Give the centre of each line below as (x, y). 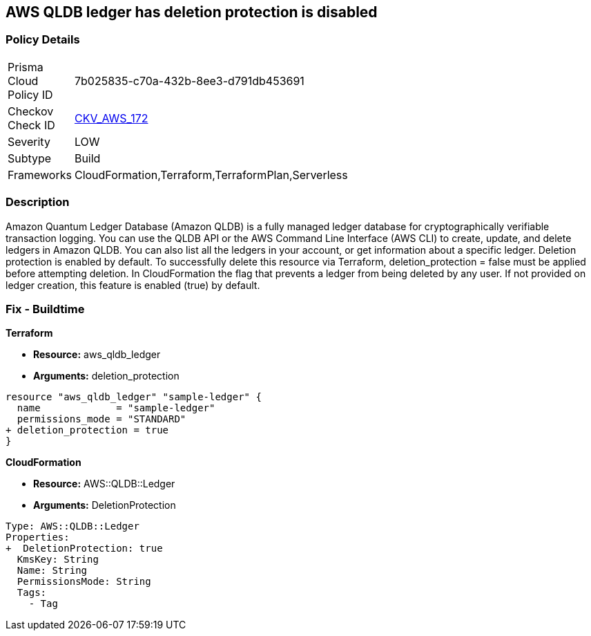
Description (38, 202)
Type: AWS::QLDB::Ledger (72, 526)
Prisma (26, 67)
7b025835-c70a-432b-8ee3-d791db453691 (189, 81)
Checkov (31, 111)
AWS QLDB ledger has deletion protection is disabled (192, 12)
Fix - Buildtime (45, 309)
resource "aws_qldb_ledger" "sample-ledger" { (134, 397)
